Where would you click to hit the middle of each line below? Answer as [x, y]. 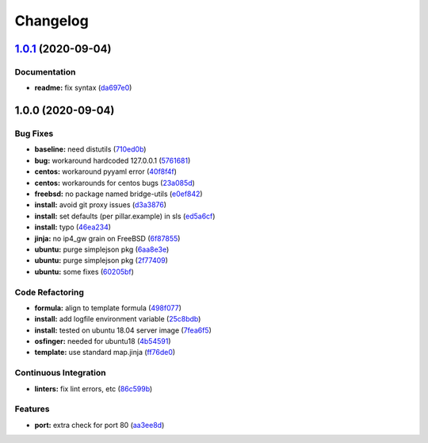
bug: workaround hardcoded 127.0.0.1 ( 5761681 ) [113, 160]
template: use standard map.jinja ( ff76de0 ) [105, 352]
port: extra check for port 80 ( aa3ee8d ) [99, 425]
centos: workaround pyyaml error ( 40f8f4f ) [106, 171]
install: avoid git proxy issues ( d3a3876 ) [100, 205]
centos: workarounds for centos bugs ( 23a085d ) [115, 183]
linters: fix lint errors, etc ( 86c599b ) [94, 388]
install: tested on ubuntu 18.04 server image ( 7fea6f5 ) [123, 330]
